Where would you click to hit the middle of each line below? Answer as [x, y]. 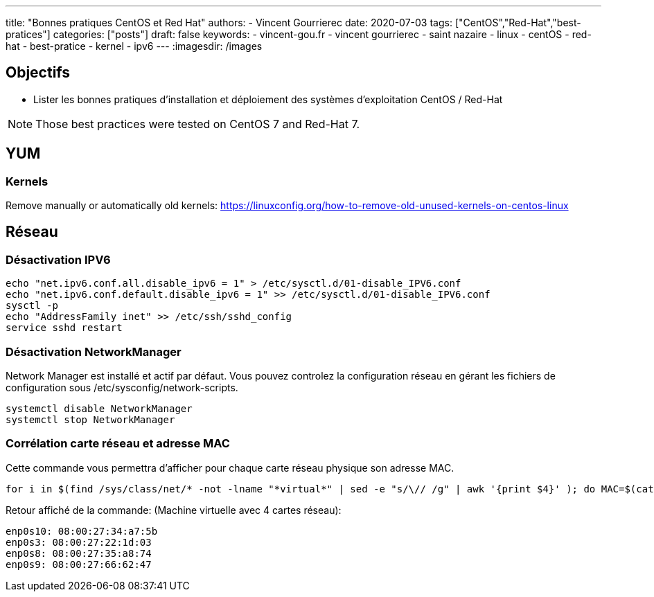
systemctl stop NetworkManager [90, 420]
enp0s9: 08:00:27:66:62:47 [79, 564]
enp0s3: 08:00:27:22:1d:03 [79, 542]
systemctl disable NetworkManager [99, 409]
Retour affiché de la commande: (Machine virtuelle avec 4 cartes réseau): [174, 510]
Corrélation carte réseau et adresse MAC [118, 444]
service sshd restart [64, 328]
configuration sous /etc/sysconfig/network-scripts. [122, 388]
